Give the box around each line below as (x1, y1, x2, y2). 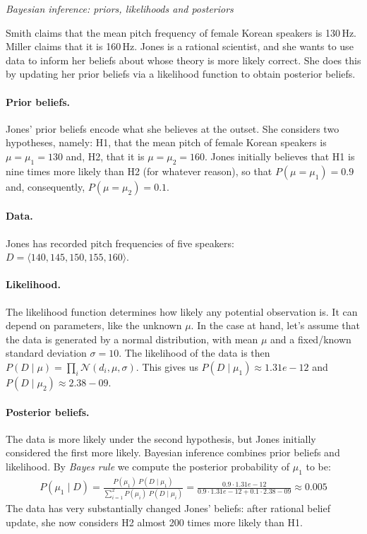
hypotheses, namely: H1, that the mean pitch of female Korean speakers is (6, 135, 327, 150)
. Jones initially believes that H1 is (205, 148, 355, 163)
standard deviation (6, 345, 87, 360)
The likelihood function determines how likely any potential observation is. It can (6, 304, 358, 319)
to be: (306, 458, 331, 473)
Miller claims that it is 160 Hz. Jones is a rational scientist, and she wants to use (6, 39, 354, 54)
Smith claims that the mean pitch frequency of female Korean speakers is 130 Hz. (6, 25, 356, 40)
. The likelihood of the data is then (119, 345, 270, 360)
